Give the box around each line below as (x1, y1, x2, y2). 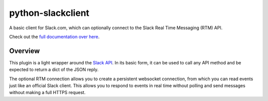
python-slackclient (9, 7, 89, 18)
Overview (9, 47, 40, 55)
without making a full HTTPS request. (9, 90, 86, 96)
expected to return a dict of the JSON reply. (9, 67, 99, 73)
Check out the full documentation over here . (9, 34, 100, 40)
